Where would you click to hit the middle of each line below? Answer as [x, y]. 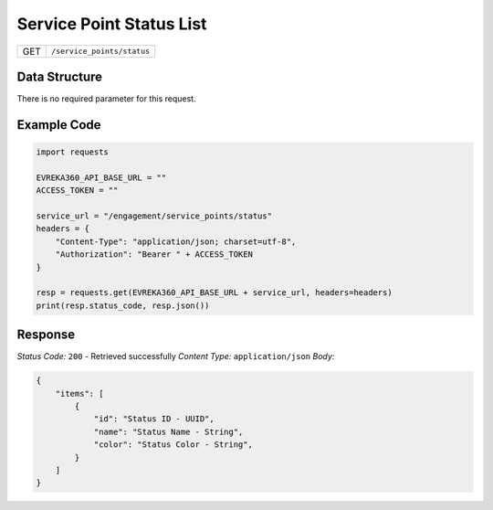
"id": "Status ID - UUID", [154, 419]
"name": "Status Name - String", [168, 431]
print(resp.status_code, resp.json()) [123, 305]
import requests [73, 152]
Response [46, 335]
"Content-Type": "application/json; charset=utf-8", [176, 241]
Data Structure [60, 76]
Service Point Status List [112, 24]
